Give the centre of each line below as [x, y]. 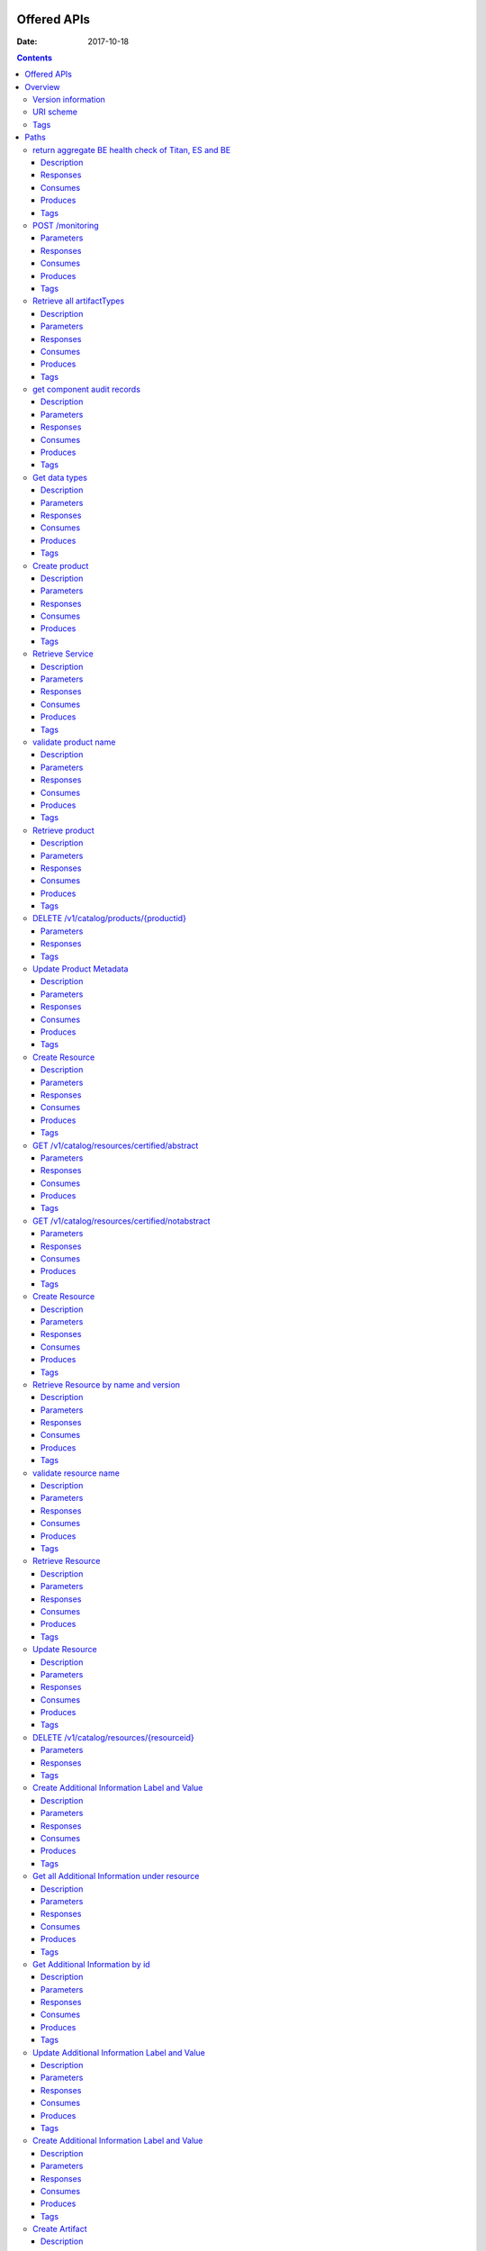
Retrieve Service [63, 654]
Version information [69, 100]
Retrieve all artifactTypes [79, 301]
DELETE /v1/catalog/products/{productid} [109, 918]
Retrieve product [63, 830]
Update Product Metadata [81, 969]
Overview [42, 86]
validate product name [74, 742]
